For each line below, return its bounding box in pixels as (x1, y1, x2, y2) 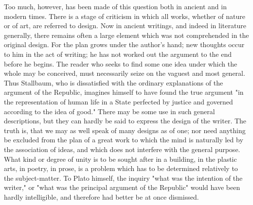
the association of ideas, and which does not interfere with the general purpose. (4, 144, 240, 154)
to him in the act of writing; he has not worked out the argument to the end (4, 49, 232, 59)
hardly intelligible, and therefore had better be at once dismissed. (4, 191, 199, 202)
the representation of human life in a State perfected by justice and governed (4, 96, 233, 106)
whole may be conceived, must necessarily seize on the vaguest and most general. (4, 68, 245, 78)
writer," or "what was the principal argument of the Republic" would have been (4, 182, 240, 192)
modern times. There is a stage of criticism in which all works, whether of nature (4, 11, 246, 21)
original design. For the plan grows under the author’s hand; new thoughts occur (4, 39, 245, 50)
